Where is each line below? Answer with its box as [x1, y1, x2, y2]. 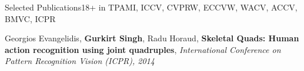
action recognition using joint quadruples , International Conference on [5, 43, 281, 55]
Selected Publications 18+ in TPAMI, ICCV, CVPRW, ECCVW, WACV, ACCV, [5, 1, 298, 13]
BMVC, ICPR [5, 12, 56, 24]
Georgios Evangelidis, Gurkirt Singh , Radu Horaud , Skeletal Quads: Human [5, 32, 299, 44]
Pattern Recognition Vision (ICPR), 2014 [5, 55, 155, 67]
